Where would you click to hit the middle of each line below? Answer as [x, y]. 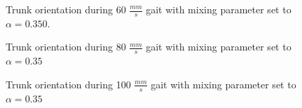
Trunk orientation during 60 [66, 9]
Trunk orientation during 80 [66, 47]
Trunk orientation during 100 [68, 84]
